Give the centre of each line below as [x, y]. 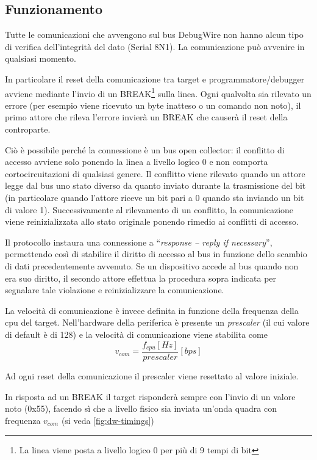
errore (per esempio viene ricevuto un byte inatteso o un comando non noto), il [153, 105]
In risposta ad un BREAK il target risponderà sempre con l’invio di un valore [150, 396]
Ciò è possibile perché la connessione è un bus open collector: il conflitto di [145, 149]
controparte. [28, 129]
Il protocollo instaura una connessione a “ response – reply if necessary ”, [139, 242]
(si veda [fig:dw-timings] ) [108, 420]
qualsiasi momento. [41, 58]
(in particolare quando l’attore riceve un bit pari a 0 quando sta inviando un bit [155, 197]
